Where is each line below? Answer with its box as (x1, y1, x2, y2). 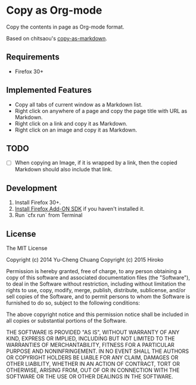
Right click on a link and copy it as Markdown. (14, 120, 128, 127)
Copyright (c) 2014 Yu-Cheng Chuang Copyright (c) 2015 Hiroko (6, 256, 164, 264)
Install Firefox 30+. (14, 199, 61, 206)
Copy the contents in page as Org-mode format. (6, 23, 125, 30)
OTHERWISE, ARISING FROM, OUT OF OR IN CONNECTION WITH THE (6, 367, 180, 374)
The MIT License (6, 245, 48, 252)
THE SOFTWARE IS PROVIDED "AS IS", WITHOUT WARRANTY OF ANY (6, 328, 180, 336)
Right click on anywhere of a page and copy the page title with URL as (14, 107, 188, 114)
